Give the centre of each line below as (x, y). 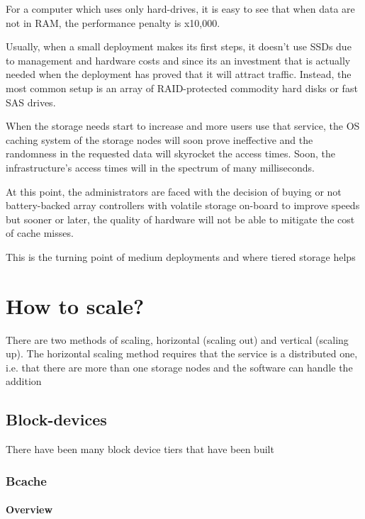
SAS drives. (31, 102)
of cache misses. (40, 233)
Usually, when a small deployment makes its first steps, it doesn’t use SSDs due (179, 46)
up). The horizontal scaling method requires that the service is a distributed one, (182, 353)
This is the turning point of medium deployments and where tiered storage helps (181, 256)
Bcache (26, 480)
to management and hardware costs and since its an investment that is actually (178, 60)
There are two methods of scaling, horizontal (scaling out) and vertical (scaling (177, 339)
